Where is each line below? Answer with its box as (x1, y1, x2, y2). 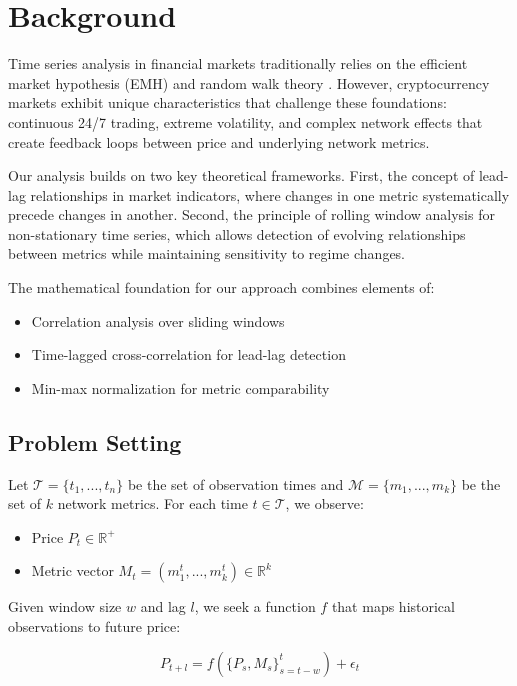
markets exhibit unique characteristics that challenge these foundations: (8, 92, 447, 113)
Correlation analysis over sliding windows (31, 310, 285, 331)
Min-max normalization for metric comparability (31, 377, 330, 398)
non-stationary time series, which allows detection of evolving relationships (8, 223, 466, 244)
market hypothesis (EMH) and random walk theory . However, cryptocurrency (8, 72, 490, 93)
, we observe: (285, 493, 364, 514)
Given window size (8, 596, 122, 617)
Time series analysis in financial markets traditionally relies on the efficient (8, 53, 468, 74)
